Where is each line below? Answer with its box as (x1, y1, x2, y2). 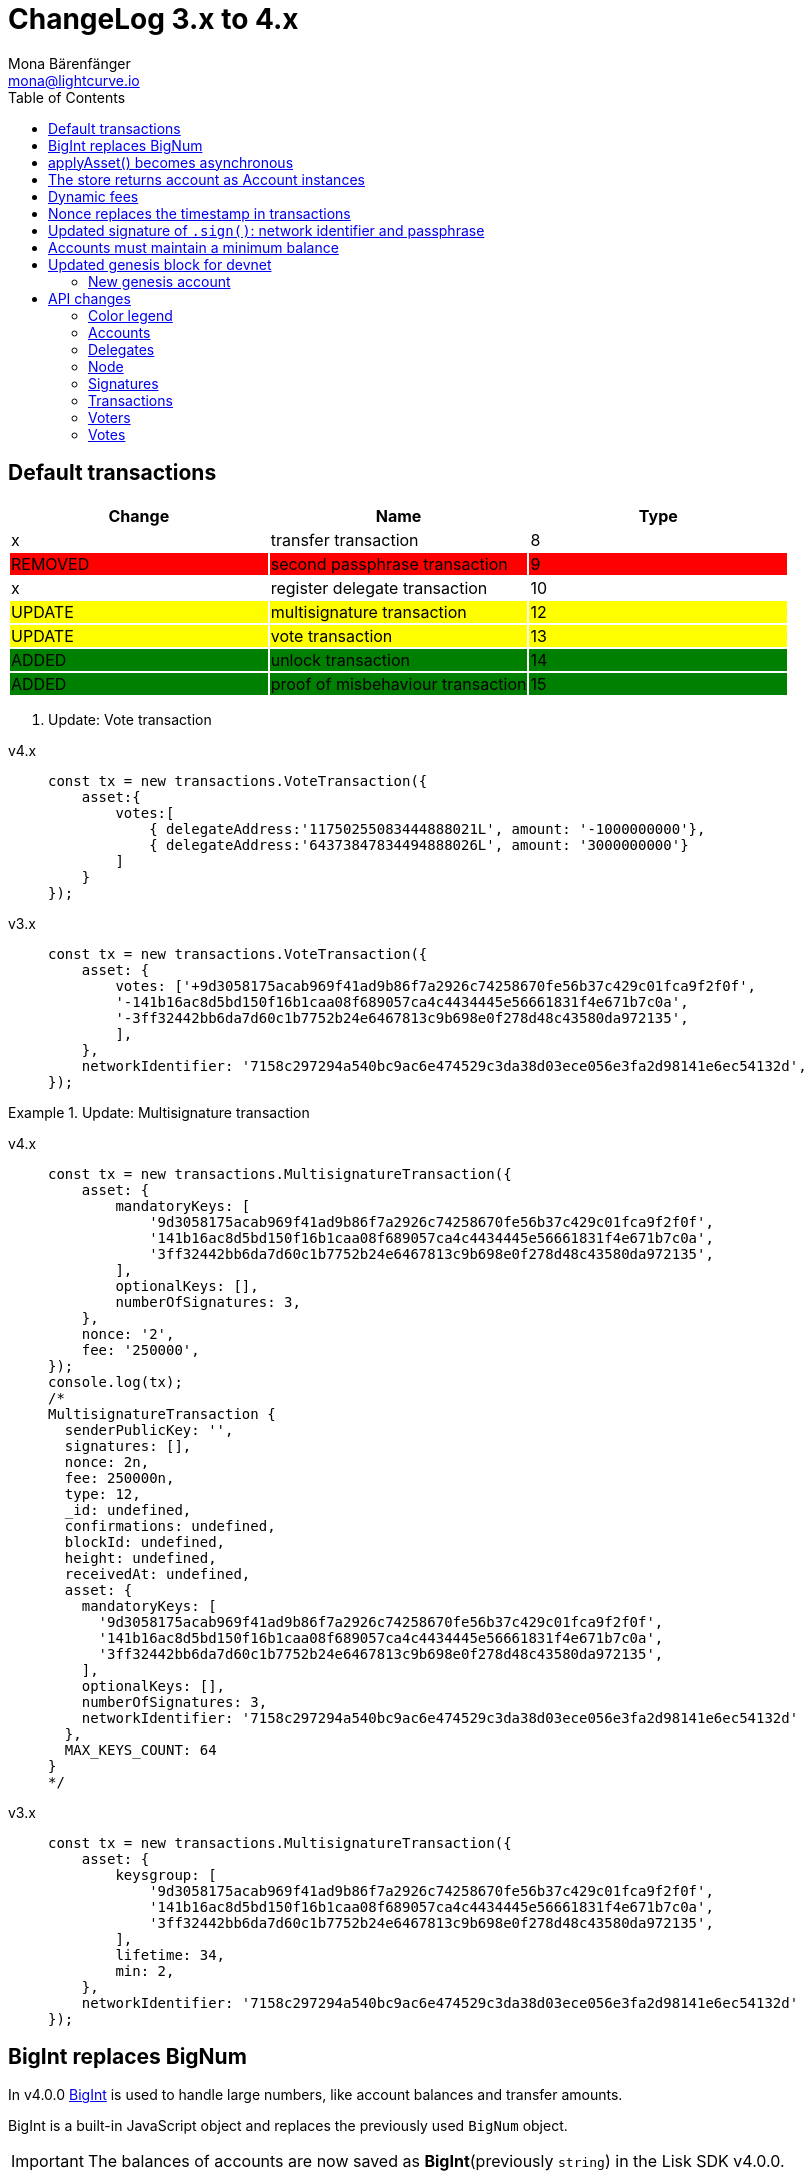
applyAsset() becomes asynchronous (48, 153, 294, 171)
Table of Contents (8, 88, 126, 106)
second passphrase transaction (270, 553, 508, 574)
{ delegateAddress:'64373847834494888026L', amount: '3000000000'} (149, 836, 689, 853)
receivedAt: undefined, (64, 1565, 251, 1582)
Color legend (88, 306, 173, 324)
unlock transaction (270, 649, 410, 670)
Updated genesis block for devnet (48, 255, 272, 273)
